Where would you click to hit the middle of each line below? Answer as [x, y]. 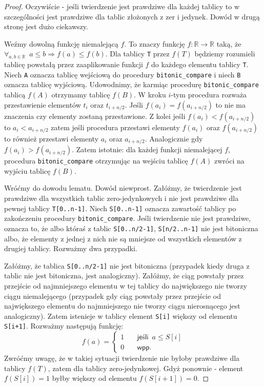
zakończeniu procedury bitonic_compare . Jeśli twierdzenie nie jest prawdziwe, [128, 218]
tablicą [15, 95]
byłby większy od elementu [94, 378]
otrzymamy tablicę [81, 95]
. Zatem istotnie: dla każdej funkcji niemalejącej [147, 149]
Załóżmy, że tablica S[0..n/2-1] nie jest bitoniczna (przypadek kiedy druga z [127, 265]
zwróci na [229, 161]
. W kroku [150, 95]
